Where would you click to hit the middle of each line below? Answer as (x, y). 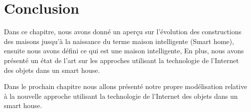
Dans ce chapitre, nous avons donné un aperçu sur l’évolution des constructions (123, 32)
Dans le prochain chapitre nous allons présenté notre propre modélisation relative (125, 86)
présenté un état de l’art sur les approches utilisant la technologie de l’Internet (121, 60)
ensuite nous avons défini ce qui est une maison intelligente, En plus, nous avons (124, 51)
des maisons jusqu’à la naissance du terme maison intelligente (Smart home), (119, 41)
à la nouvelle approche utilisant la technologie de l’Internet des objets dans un (121, 96)
